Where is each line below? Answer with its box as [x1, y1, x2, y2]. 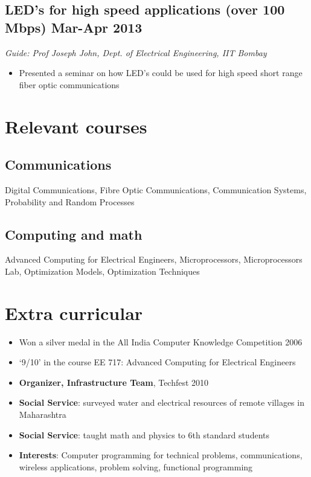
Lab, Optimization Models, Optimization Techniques [5, 264, 200, 277]
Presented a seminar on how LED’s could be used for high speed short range [19, 66, 303, 79]
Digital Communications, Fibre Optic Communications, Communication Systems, [5, 183, 307, 196]
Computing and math [5, 225, 143, 243]
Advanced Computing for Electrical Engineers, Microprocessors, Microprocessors [5, 253, 303, 266]
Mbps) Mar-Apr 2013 [5, 18, 143, 36]
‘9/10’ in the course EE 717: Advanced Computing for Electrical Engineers [19, 356, 296, 368]
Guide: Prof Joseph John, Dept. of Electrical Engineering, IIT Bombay [5, 46, 267, 59]
